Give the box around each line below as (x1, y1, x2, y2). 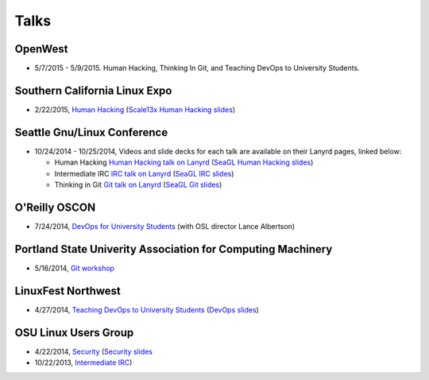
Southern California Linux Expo (14, 83, 172, 97)
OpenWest (14, 42, 68, 56)
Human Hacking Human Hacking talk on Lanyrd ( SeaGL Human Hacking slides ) (54, 157, 314, 167)
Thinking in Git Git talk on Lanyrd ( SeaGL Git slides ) (54, 180, 222, 190)
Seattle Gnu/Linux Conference (14, 126, 168, 139)
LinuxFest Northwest (14, 284, 121, 297)
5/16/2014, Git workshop (34, 263, 115, 273)
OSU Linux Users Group (14, 326, 134, 339)
